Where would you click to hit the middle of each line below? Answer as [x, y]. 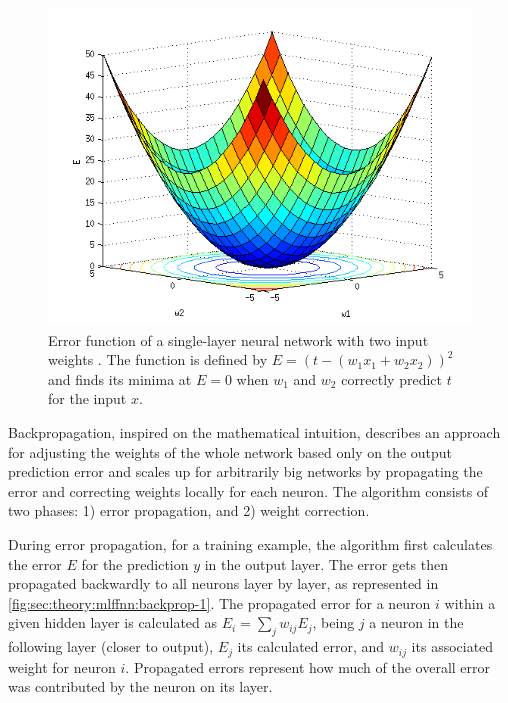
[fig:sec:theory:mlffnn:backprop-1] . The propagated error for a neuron [219, 602]
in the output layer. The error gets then [326, 563]
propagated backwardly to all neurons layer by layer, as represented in [223, 583]
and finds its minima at [120, 378]
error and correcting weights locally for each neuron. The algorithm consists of [248, 490]
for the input [87, 398]
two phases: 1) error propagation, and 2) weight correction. [189, 510]
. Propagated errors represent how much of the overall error [308, 666]
